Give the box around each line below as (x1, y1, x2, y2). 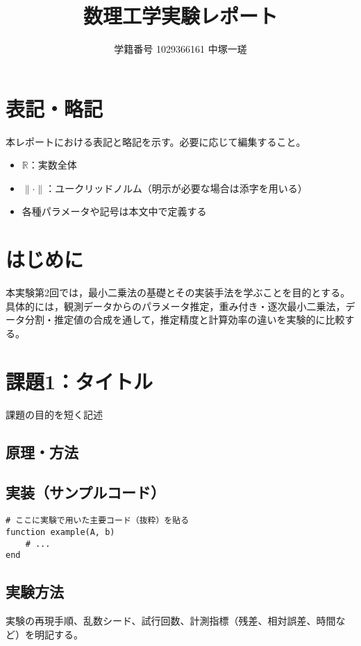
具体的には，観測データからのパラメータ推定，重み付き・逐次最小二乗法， (6, 298, 346, 313)
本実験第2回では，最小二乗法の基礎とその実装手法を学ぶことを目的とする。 (6, 285, 351, 300)
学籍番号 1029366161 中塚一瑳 (114, 42, 247, 56)
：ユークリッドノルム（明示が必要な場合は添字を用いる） (45, 180, 308, 195)
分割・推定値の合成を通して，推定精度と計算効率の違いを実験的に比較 (24, 312, 345, 327)
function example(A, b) (6, 527, 115, 537)
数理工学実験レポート (83, 1, 278, 30)
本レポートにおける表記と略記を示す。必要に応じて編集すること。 (6, 134, 306, 148)
